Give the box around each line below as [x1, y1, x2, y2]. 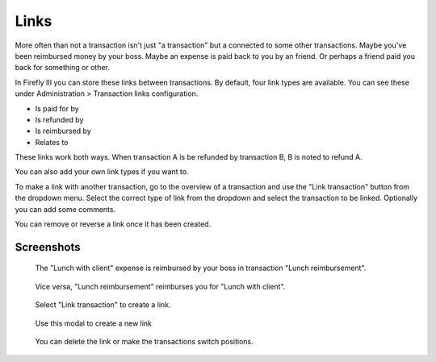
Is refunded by [35, 114, 84, 124]
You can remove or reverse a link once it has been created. [15, 219, 212, 229]
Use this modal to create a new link [35, 318, 153, 328]
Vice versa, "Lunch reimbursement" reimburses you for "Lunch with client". [35, 281, 286, 291]
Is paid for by [35, 103, 80, 113]
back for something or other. [15, 63, 111, 73]
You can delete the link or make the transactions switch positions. [35, 336, 254, 346]
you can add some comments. [15, 204, 116, 214]
